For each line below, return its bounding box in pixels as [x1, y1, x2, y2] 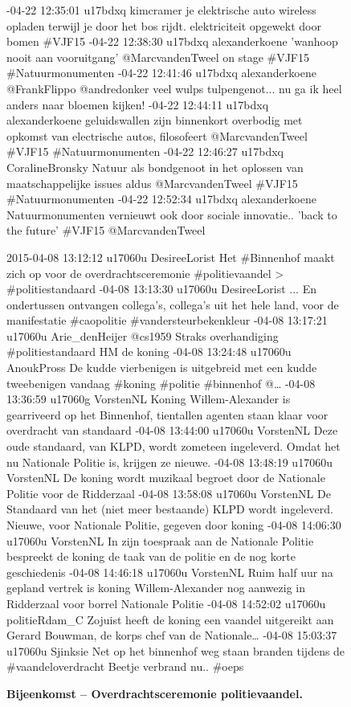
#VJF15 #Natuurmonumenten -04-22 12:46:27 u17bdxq [6, 143, 284, 160]
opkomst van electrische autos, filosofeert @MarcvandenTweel [6, 127, 308, 144]
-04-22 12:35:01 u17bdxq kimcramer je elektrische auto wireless [6, 2, 316, 18]
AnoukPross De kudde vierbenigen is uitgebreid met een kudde [6, 359, 317, 376]
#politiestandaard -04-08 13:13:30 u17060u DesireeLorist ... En [6, 280, 316, 297]
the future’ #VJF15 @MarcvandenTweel [6, 222, 206, 239]
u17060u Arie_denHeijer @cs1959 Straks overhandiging [6, 327, 279, 344]
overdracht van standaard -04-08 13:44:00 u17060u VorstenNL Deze [6, 422, 338, 439]
